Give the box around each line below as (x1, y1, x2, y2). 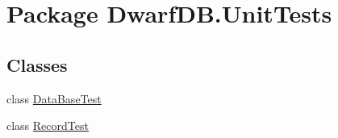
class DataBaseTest (6, 90, 102, 107)
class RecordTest (6, 117, 89, 134)
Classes (6, 52, 68, 77)
